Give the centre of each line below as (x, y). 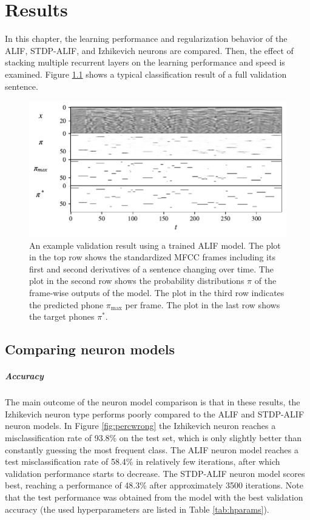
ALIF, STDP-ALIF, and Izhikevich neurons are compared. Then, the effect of (149, 50)
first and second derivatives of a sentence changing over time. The (151, 268)
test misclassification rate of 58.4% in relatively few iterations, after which (143, 461)
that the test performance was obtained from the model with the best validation (154, 497)
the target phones (62, 316)
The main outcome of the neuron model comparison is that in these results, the (153, 402)
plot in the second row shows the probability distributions (137, 281)
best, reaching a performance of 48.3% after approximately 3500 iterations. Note (154, 485)
